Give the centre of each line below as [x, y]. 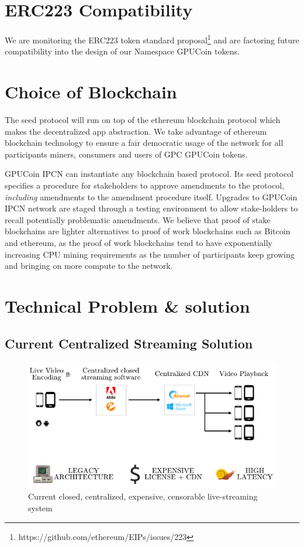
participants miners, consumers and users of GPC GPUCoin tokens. [126, 154]
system [40, 507]
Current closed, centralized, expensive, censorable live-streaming [143, 496]
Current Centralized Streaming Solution [129, 343]
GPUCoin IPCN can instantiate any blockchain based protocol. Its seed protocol [149, 174]
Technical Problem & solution [127, 306]
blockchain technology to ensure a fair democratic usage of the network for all [144, 143]
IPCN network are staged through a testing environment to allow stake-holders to [151, 208]
